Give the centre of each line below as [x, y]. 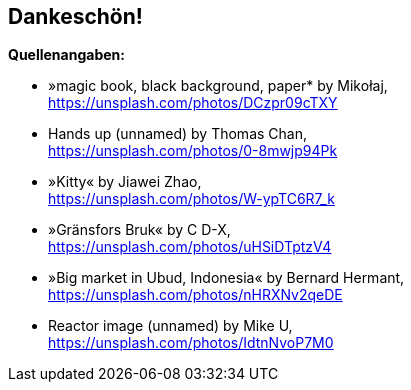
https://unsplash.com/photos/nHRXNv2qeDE [195, 295]
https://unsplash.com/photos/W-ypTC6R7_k [191, 199]
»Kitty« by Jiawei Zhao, [125, 182]
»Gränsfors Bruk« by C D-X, [139, 230]
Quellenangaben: [66, 55]
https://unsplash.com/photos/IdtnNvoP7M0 [191, 343]
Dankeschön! [75, 16]
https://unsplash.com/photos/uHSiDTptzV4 [190, 247]
